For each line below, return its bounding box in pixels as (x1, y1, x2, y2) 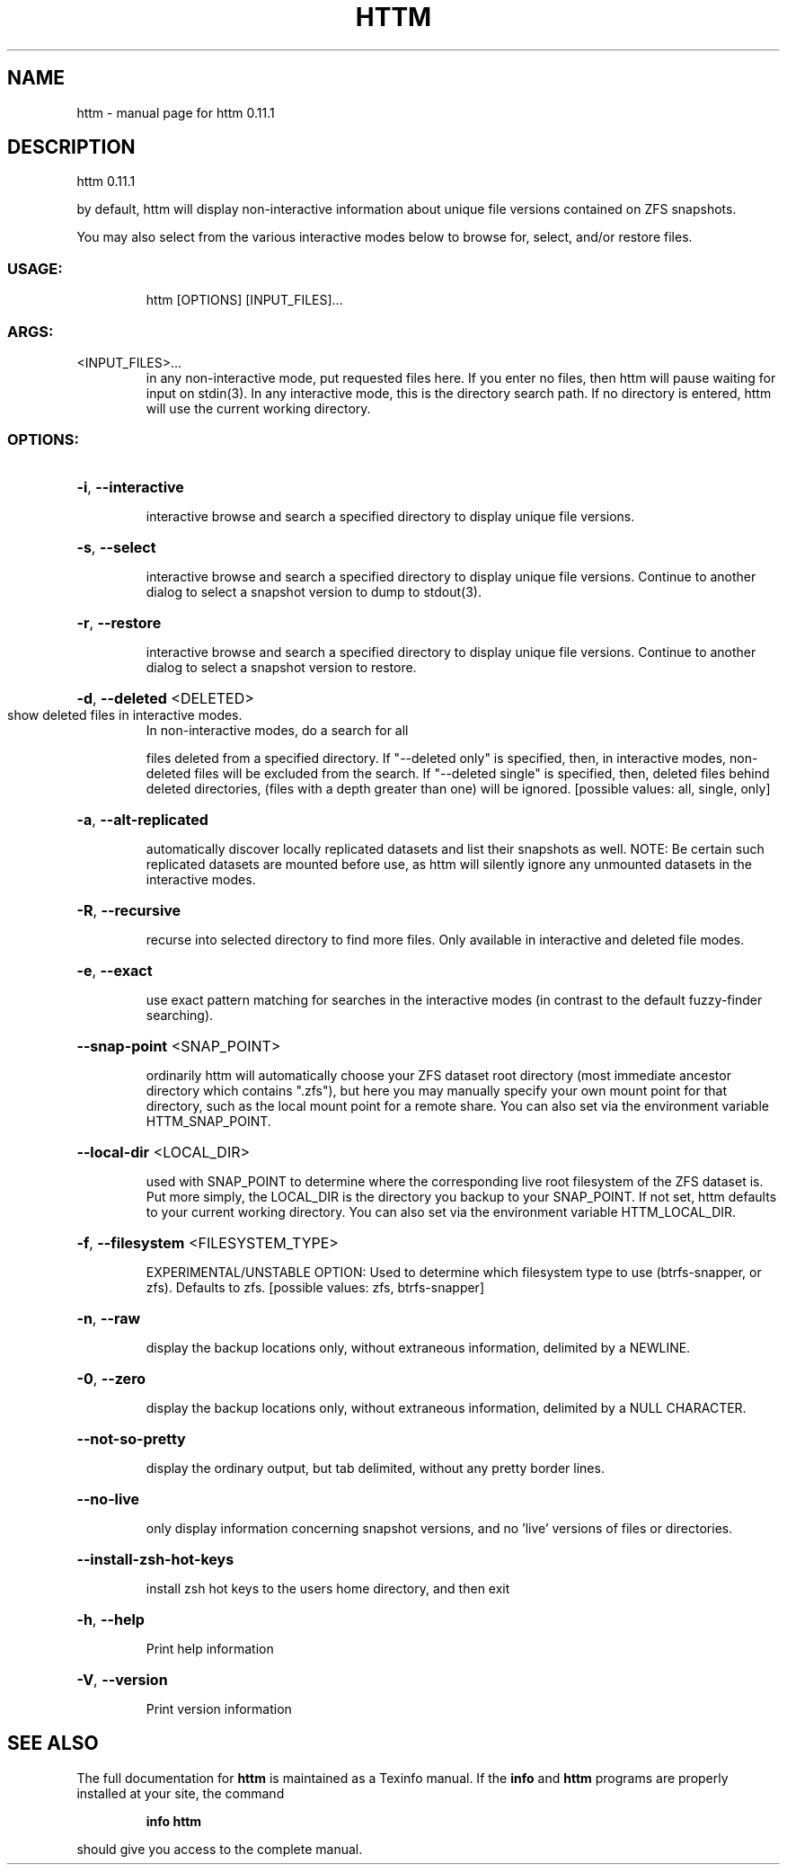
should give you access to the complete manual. (76, 1841, 363, 1857)
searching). (146, 1007, 214, 1023)
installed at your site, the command (76, 1785, 285, 1801)
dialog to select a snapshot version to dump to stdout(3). (146, 583, 482, 599)
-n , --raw (76, 1309, 141, 1327)
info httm (146, 1813, 202, 1829)
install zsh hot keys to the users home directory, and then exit (146, 1580, 510, 1596)
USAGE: (7, 259, 63, 278)
